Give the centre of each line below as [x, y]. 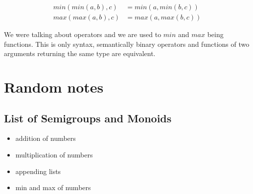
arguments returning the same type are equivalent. [80, 53]
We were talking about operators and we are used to [83, 34]
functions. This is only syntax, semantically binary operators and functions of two [127, 44]
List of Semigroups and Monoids [88, 118]
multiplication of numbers [54, 155]
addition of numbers [46, 138]
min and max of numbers [53, 187]
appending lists [38, 171]
